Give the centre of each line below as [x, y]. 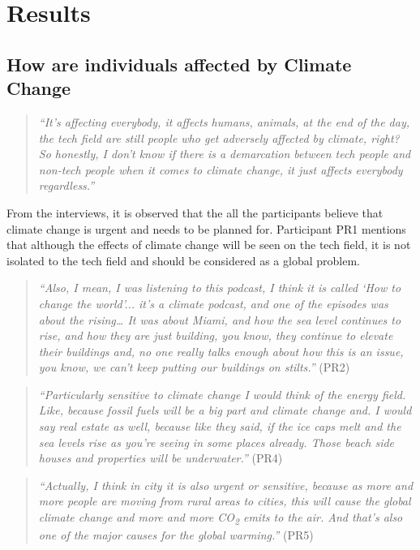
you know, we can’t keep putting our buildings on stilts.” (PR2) [194, 367]
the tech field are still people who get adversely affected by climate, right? [219, 137]
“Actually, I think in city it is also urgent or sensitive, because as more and [226, 485]
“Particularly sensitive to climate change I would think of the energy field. [222, 394]
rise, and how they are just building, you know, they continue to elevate [216, 335]
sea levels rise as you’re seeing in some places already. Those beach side [216, 442]
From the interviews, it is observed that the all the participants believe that [195, 212]
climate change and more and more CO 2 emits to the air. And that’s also [221, 518]
